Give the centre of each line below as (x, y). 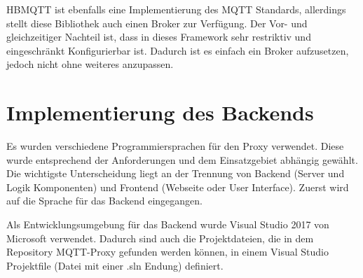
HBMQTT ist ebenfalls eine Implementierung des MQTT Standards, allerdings (176, 9)
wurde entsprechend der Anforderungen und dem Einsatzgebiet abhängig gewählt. (182, 159)
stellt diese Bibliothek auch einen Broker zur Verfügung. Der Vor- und (157, 23)
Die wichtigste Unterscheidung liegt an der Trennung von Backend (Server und (176, 173)
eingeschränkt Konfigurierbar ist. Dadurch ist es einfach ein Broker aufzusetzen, (178, 50)
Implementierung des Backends (160, 112)
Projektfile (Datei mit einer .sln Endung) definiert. (115, 265)
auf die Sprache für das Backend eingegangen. (104, 201)
